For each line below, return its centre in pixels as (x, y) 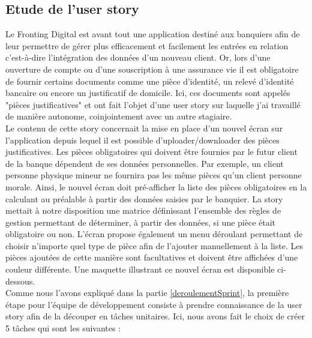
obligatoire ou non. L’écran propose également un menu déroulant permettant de (154, 234)
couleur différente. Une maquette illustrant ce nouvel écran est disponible (140, 269)
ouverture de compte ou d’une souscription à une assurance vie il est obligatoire (152, 69)
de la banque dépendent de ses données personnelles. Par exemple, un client (145, 163)
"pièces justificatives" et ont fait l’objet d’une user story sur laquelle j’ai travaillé (153, 104)
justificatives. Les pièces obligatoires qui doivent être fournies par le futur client (151, 152)
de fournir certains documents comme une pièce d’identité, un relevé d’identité (150, 81)
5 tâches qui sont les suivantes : (63, 328)
